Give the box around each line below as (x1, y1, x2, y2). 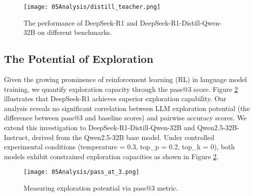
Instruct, (4, 132, 30, 142)
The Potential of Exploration (4, 51, 153, 66)
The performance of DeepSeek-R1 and (24, 17, 138, 28)
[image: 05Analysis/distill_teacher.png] (24, 3, 161, 10)
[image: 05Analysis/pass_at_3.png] (24, 168, 140, 176)
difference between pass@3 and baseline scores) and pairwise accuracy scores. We (4, 112, 247, 123)
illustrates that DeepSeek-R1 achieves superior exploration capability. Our (4, 93, 227, 104)
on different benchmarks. (37, 27, 112, 37)
